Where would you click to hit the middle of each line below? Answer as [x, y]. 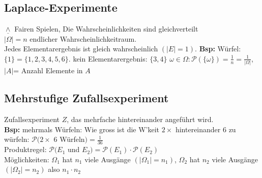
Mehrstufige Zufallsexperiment [86, 98]
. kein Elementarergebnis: [108, 58]
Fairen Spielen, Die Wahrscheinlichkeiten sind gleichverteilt [106, 29]
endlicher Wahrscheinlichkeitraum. [83, 38]
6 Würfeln [69, 139]
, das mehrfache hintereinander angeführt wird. [140, 119]
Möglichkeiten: [27, 159]
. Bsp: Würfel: [218, 49]
